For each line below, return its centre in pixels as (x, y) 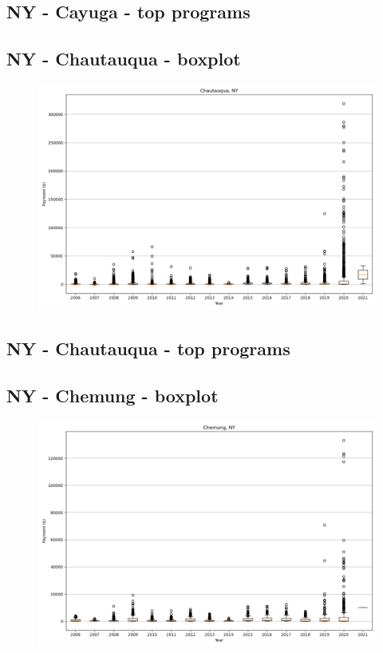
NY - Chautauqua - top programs (148, 348)
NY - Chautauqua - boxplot (124, 59)
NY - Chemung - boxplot (113, 396)
